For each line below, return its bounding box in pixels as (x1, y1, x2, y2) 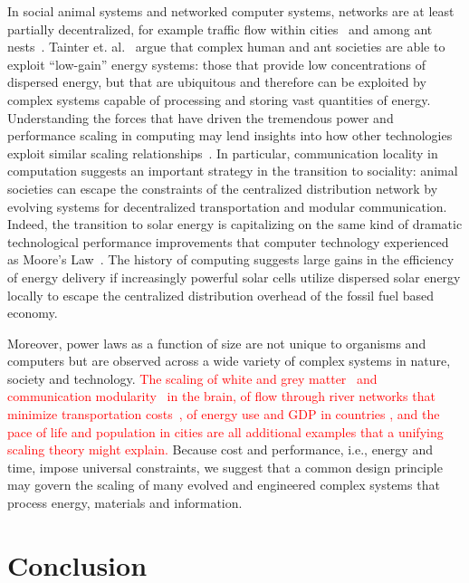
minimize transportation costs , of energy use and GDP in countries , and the (7, 405, 440, 424)
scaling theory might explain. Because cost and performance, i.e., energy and (7, 440, 433, 459)
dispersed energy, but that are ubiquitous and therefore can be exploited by (7, 72, 426, 91)
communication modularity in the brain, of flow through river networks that (7, 387, 435, 406)
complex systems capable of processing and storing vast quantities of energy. (7, 90, 431, 109)
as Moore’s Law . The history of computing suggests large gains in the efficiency (7, 250, 455, 269)
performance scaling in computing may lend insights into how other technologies (7, 126, 453, 145)
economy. (7, 303, 58, 322)
